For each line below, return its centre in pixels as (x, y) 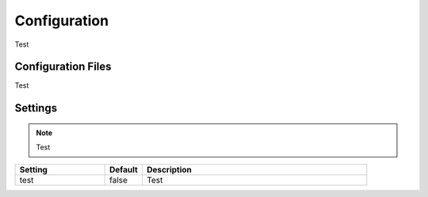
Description (169, 169)
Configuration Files (63, 67)
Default (124, 169)
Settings (36, 108)
